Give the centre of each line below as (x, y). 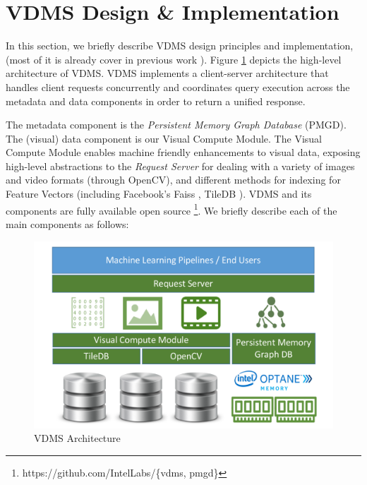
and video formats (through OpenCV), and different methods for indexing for (173, 180)
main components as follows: (67, 223)
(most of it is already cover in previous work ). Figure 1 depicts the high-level (174, 59)
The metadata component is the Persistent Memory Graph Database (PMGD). (176, 125)
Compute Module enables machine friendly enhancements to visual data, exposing (183, 152)
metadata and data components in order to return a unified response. (156, 101)
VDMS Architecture (77, 438)
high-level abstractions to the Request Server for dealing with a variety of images (180, 166)
